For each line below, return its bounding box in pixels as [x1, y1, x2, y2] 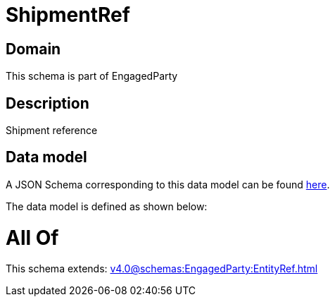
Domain [6, 40, 61, 58]
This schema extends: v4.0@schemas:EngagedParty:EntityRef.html [6, 262, 318, 275]
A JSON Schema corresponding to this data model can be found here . [6, 178, 330, 191]
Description [6, 94, 89, 112]
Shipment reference [6, 124, 98, 137]
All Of [6, 225, 59, 250]
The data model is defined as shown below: [6, 200, 208, 212]
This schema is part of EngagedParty [6, 70, 178, 83]
